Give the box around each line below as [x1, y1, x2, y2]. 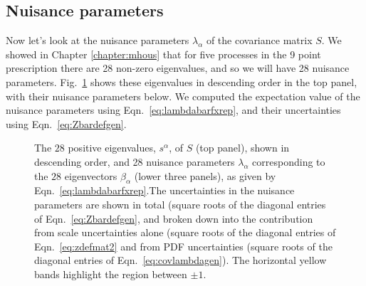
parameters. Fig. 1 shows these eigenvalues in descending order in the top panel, [6, 74, 357, 89]
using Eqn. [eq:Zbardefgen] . [6, 116, 127, 131]
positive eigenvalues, [68, 140, 156, 155]
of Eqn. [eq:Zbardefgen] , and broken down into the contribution [34, 211, 313, 226]
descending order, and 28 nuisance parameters [34, 154, 235, 169]
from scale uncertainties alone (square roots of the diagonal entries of [34, 225, 336, 240]
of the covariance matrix [206, 33, 313, 48]
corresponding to [252, 154, 325, 169]
